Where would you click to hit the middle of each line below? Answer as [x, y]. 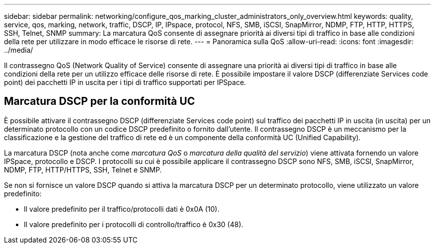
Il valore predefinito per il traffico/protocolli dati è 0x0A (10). [122, 209]
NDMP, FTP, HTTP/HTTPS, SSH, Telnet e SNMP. [83, 169]
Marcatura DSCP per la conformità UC [100, 101]
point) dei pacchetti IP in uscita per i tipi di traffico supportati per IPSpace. [125, 82]
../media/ [19, 50]
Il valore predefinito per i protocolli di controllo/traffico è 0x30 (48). [134, 224]
